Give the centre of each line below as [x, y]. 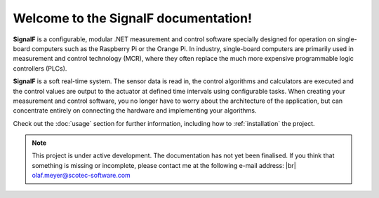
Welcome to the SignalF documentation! [133, 18]
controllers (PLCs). [40, 68]
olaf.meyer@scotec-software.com [81, 176]
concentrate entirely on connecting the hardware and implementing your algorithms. [135, 111]
